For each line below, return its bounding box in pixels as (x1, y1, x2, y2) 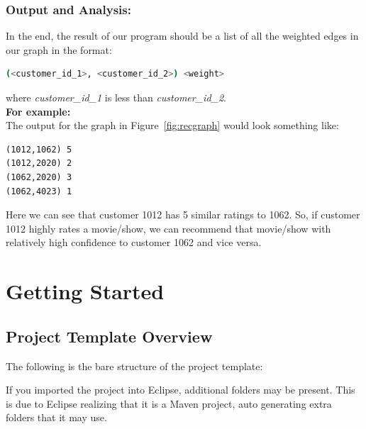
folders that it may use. (6, 410, 107, 425)
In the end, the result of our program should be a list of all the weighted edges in (6, 28, 359, 43)
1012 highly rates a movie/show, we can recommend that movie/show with (6, 221, 331, 235)
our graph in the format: (6, 42, 112, 57)
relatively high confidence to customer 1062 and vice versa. (6, 235, 262, 250)
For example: (6, 104, 71, 118)
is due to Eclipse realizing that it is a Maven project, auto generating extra (6, 396, 332, 411)
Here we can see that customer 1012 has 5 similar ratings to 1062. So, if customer (6, 207, 360, 222)
